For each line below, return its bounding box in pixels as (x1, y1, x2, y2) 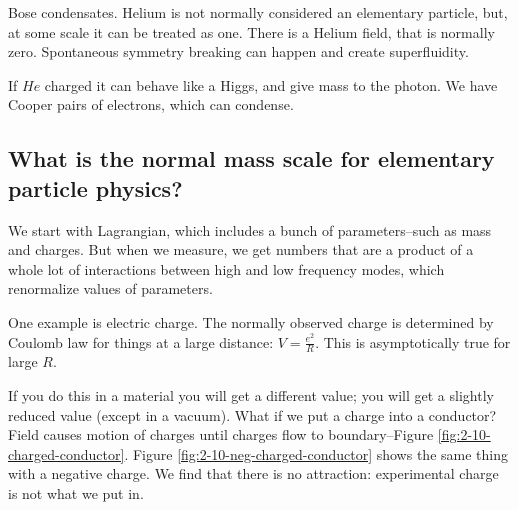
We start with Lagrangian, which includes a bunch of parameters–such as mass (8, 219, 492, 240)
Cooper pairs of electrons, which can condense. (8, 94, 294, 115)
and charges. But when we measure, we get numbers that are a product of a (8, 239, 474, 260)
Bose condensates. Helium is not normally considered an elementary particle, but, (8, 2, 508, 22)
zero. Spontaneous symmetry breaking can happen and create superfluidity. (8, 41, 469, 62)
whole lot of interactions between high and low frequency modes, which (8, 258, 445, 279)
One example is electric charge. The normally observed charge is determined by (8, 311, 494, 332)
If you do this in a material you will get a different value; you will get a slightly (8, 384, 494, 405)
